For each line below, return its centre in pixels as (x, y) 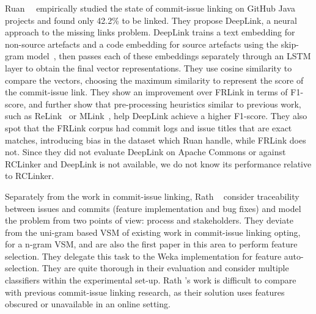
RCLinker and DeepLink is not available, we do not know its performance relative (158, 163)
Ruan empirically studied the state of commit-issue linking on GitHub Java (150, 8)
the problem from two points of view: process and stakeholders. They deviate (149, 220)
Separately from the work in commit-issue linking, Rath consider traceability (152, 196)
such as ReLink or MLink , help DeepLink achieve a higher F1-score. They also (156, 116)
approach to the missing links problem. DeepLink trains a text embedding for (150, 32)
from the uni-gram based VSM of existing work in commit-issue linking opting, (153, 232)
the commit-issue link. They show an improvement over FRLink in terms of (146, 92)
